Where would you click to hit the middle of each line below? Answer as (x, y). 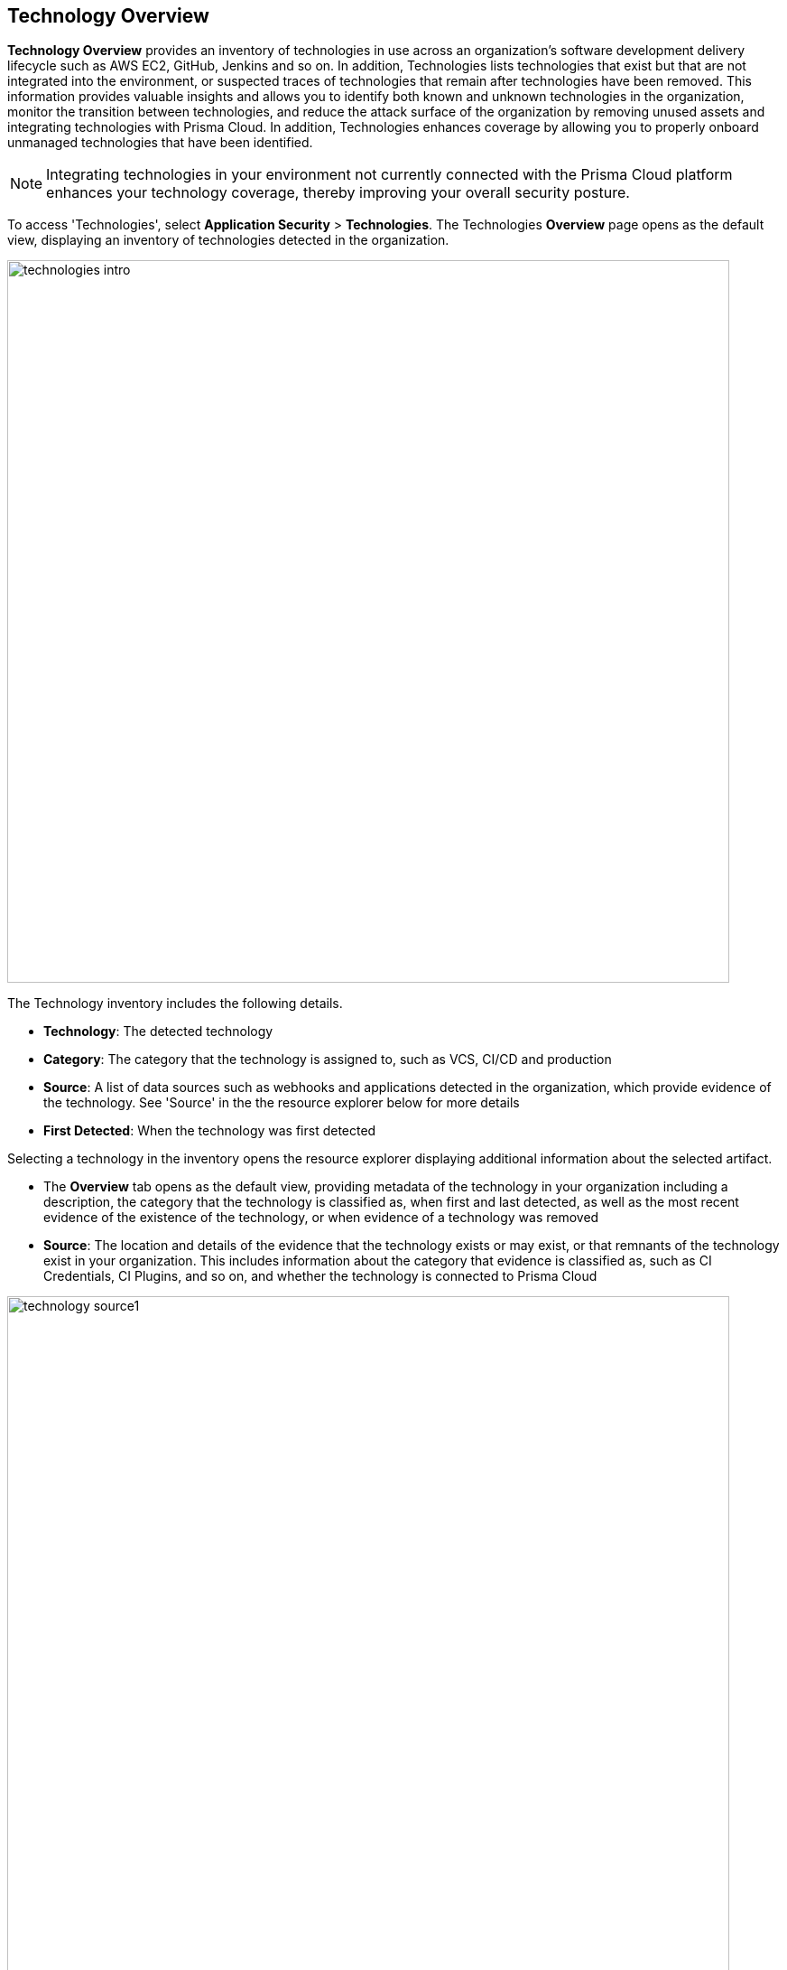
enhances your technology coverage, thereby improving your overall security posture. (338, 193)
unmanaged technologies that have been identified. (160, 143)
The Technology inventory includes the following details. (175, 1004)
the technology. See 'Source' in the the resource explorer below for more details (282, 1103)
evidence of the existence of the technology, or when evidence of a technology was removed (321, 1218)
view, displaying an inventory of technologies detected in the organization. (228, 240)
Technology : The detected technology (158, 1032)
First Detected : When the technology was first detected (210, 1131)
